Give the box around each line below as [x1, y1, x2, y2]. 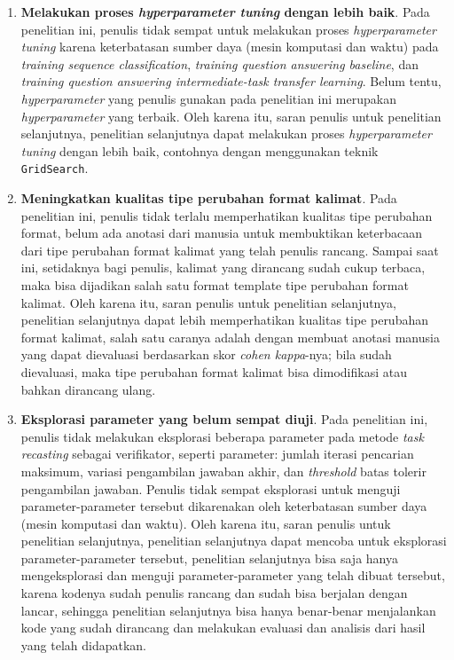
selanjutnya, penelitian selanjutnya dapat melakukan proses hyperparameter [20, 124, 432, 143]
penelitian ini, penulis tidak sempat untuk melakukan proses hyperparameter [20, 20, 436, 38]
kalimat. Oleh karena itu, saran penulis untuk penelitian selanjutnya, [20, 293, 396, 311]
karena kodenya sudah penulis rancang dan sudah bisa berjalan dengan [20, 584, 408, 602]
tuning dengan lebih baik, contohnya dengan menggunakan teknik [20, 141, 379, 160]
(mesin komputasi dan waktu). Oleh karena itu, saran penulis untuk [20, 514, 391, 532]
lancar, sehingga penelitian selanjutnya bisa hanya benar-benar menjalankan [20, 601, 436, 619]
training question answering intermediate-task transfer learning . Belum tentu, [20, 72, 442, 90]
